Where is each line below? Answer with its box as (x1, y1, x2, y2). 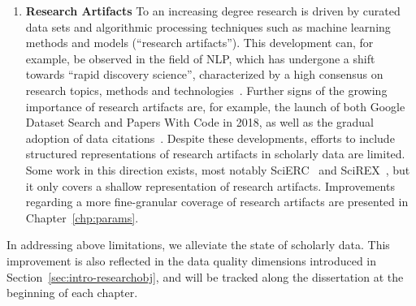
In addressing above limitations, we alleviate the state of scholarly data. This (6, 236, 390, 253)
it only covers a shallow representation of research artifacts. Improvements (25, 177, 395, 194)
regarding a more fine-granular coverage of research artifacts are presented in (25, 193, 409, 210)
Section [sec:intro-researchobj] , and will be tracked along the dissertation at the (6, 268, 404, 285)
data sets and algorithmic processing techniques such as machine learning (25, 18, 391, 35)
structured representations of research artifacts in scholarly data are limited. (25, 145, 405, 162)
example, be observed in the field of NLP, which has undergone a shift (25, 50, 375, 67)
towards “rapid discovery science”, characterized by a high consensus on (25, 66, 383, 83)
